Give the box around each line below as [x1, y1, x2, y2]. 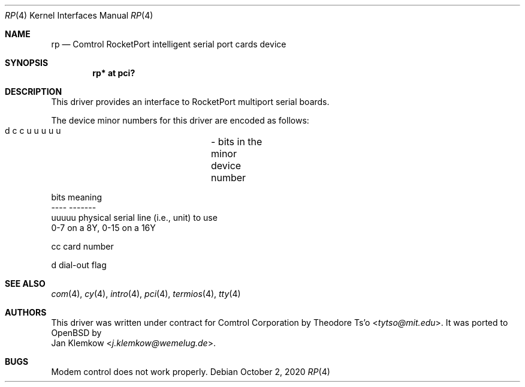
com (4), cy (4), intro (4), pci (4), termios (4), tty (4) [51, 289, 241, 299]
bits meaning [51, 192, 102, 202]
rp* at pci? [92, 68, 135, 78]
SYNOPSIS [5, 58, 49, 68]
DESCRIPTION [5, 86, 62, 97]
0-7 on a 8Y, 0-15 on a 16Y [51, 223, 156, 233]
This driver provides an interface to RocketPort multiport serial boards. [51, 97, 330, 107]
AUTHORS [5, 307, 47, 317]
